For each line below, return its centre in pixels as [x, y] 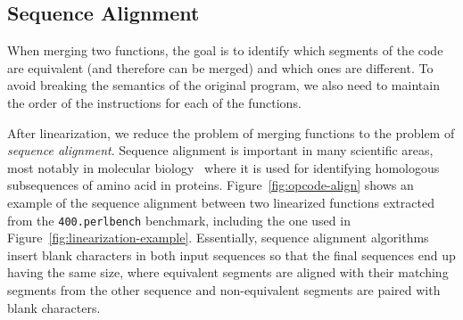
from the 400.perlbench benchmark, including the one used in [179, 220]
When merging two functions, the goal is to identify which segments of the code [225, 50]
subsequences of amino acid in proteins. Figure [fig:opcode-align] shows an [211, 185]
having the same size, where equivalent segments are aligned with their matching [228, 272]
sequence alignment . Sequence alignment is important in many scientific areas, [220, 150]
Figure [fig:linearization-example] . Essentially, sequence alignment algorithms [218, 238]
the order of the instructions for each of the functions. [154, 102]
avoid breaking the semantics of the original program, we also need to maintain [223, 85]
